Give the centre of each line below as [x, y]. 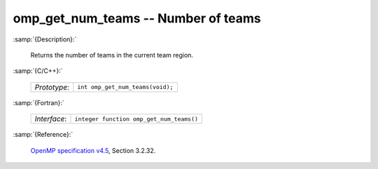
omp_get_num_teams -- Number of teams [137, 18]
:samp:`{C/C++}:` [38, 71]
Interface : [51, 119]
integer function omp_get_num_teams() [136, 119]
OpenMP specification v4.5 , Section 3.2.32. [93, 150]
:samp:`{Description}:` [45, 39]
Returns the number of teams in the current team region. [112, 55]
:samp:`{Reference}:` [43, 135]
